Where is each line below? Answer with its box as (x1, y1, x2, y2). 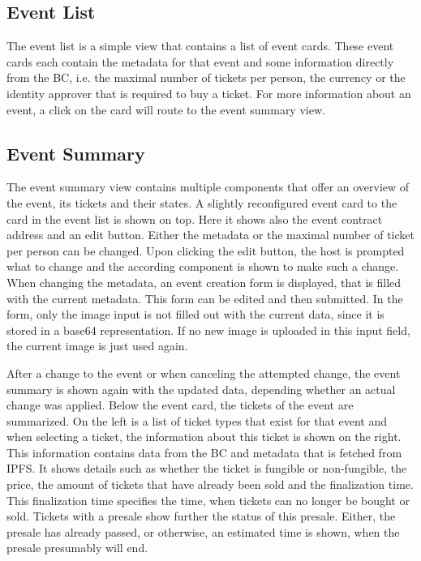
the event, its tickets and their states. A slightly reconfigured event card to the (6, 194, 397, 211)
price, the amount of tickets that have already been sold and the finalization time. (6, 476, 414, 493)
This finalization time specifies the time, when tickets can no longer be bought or (6, 491, 410, 508)
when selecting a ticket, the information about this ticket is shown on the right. (6, 428, 402, 445)
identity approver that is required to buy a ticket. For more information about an (6, 84, 411, 101)
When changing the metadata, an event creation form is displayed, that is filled (6, 273, 402, 290)
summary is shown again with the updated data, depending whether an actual (6, 380, 396, 397)
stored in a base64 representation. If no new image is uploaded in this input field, (6, 321, 410, 338)
